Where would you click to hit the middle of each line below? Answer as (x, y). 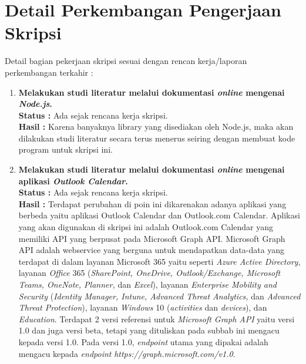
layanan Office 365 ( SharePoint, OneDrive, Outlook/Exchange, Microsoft (149, 273)
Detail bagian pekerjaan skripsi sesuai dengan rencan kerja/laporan (126, 61)
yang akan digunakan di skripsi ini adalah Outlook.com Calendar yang (146, 227)
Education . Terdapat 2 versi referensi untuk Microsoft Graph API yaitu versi (157, 318)
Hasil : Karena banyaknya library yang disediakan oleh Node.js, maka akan (156, 127)
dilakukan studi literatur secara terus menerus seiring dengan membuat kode (157, 138)
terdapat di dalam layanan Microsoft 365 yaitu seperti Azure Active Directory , (159, 261)
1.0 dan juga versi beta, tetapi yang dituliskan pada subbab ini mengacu (149, 330)
